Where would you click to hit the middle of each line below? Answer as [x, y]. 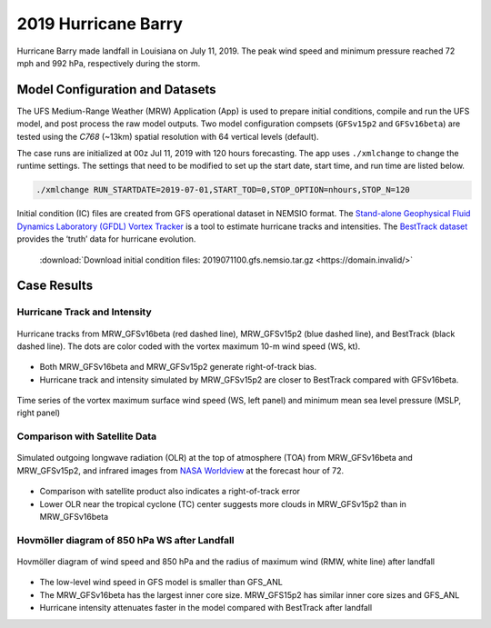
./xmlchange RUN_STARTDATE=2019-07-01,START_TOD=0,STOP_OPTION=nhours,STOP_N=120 [223, 190]
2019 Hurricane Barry [100, 24]
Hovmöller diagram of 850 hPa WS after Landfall [126, 540]
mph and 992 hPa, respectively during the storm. [109, 63]
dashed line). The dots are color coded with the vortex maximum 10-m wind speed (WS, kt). [189, 346]
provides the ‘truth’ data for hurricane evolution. [106, 239]
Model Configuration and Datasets [117, 90]
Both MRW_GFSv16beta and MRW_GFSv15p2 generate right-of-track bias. [178, 367]
